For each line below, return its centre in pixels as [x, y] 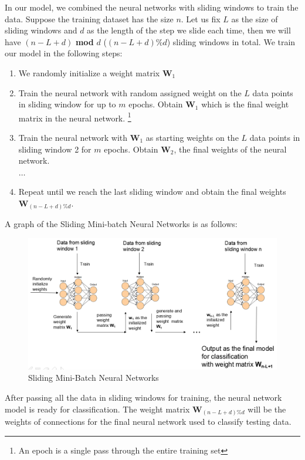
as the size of [255, 18]
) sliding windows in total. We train [231, 41]
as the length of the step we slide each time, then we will [189, 30]
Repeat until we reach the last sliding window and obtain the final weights [152, 192]
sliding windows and [41, 30]
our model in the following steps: [64, 53]
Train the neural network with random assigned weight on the [130, 92]
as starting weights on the [192, 137]
